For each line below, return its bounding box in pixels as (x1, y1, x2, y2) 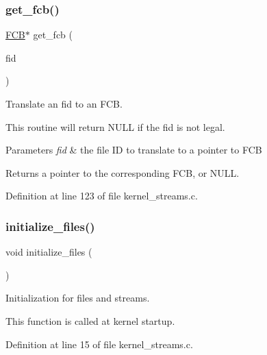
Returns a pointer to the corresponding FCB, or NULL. (5, 165, 240, 180)
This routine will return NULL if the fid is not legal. (5, 119, 225, 134)
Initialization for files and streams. (5, 291, 150, 305)
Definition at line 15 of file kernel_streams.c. (5, 336, 193, 351)
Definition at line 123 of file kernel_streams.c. (5, 188, 198, 203)
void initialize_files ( (5, 245, 92, 259)
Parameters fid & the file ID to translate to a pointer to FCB (5, 143, 262, 157)
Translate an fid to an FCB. (5, 97, 123, 110)
